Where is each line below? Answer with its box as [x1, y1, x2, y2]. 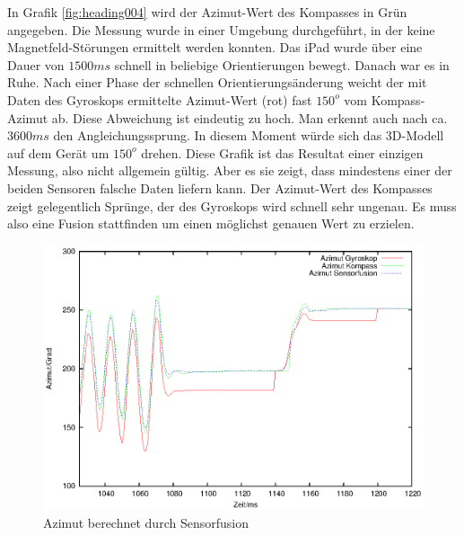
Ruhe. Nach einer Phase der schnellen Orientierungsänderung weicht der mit [7, 73, 427, 92]
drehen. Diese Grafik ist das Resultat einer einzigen [141, 143, 424, 162]
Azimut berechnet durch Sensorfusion [43, 513, 249, 531]
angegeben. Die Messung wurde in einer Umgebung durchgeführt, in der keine [7, 20, 435, 39]
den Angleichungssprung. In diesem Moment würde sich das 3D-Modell [53, 126, 444, 145]
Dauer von [7, 55, 65, 74]
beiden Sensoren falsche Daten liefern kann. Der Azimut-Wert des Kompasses [7, 178, 433, 197]
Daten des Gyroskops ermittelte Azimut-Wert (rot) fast [7, 90, 312, 109]
